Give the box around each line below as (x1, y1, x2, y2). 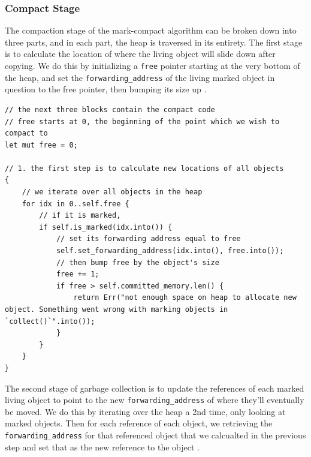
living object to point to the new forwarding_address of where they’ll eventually (5, 393, 304, 406)
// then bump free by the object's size (56, 258, 219, 267)
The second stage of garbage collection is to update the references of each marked (5, 381, 304, 394)
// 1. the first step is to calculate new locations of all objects (5, 164, 284, 173)
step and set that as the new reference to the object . (5, 440, 200, 453)
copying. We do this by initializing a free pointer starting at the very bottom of (5, 59, 300, 71)
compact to (5, 129, 48, 138)
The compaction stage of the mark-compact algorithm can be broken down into (5, 24, 297, 37)
